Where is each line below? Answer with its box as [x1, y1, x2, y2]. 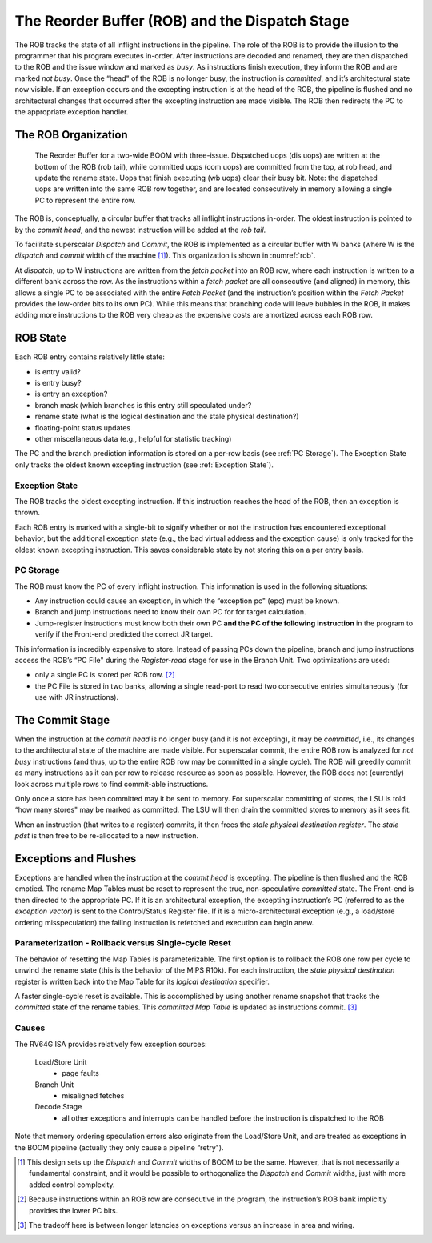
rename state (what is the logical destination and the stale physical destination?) [34, 412, 299, 422]
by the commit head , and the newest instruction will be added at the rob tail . [14, 225, 266, 234]
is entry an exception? [34, 389, 108, 399]
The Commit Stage [14, 713, 110, 727]
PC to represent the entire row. [34, 195, 136, 205]
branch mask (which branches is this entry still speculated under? [34, 400, 252, 410]
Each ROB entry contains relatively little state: [14, 352, 166, 362]
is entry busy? [34, 378, 82, 388]
